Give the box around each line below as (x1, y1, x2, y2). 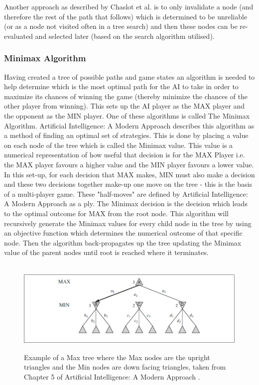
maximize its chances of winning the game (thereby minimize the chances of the (4, 91, 248, 101)
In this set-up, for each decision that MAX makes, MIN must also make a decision (4, 169, 255, 179)
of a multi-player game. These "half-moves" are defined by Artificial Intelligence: (4, 188, 248, 199)
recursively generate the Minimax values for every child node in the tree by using (4, 218, 252, 228)
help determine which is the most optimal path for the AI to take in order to (4, 81, 239, 92)
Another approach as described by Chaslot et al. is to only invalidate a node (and (4, 1, 254, 11)
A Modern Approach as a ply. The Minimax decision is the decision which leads (4, 198, 248, 209)
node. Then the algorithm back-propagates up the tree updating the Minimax (4, 237, 242, 248)
